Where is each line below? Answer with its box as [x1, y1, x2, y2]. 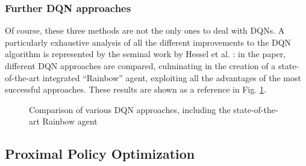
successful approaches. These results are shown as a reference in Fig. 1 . [5, 83, 266, 96]
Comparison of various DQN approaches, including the [29, 103, 231, 115]
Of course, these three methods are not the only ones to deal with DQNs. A [5, 24, 285, 37]
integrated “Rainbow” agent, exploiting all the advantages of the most [42, 71, 301, 84]
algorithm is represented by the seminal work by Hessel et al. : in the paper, [5, 48, 286, 60]
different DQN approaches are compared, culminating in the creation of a [5, 60, 276, 72]
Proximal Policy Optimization [5, 144, 195, 163]
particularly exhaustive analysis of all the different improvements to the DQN [5, 35, 292, 48]
